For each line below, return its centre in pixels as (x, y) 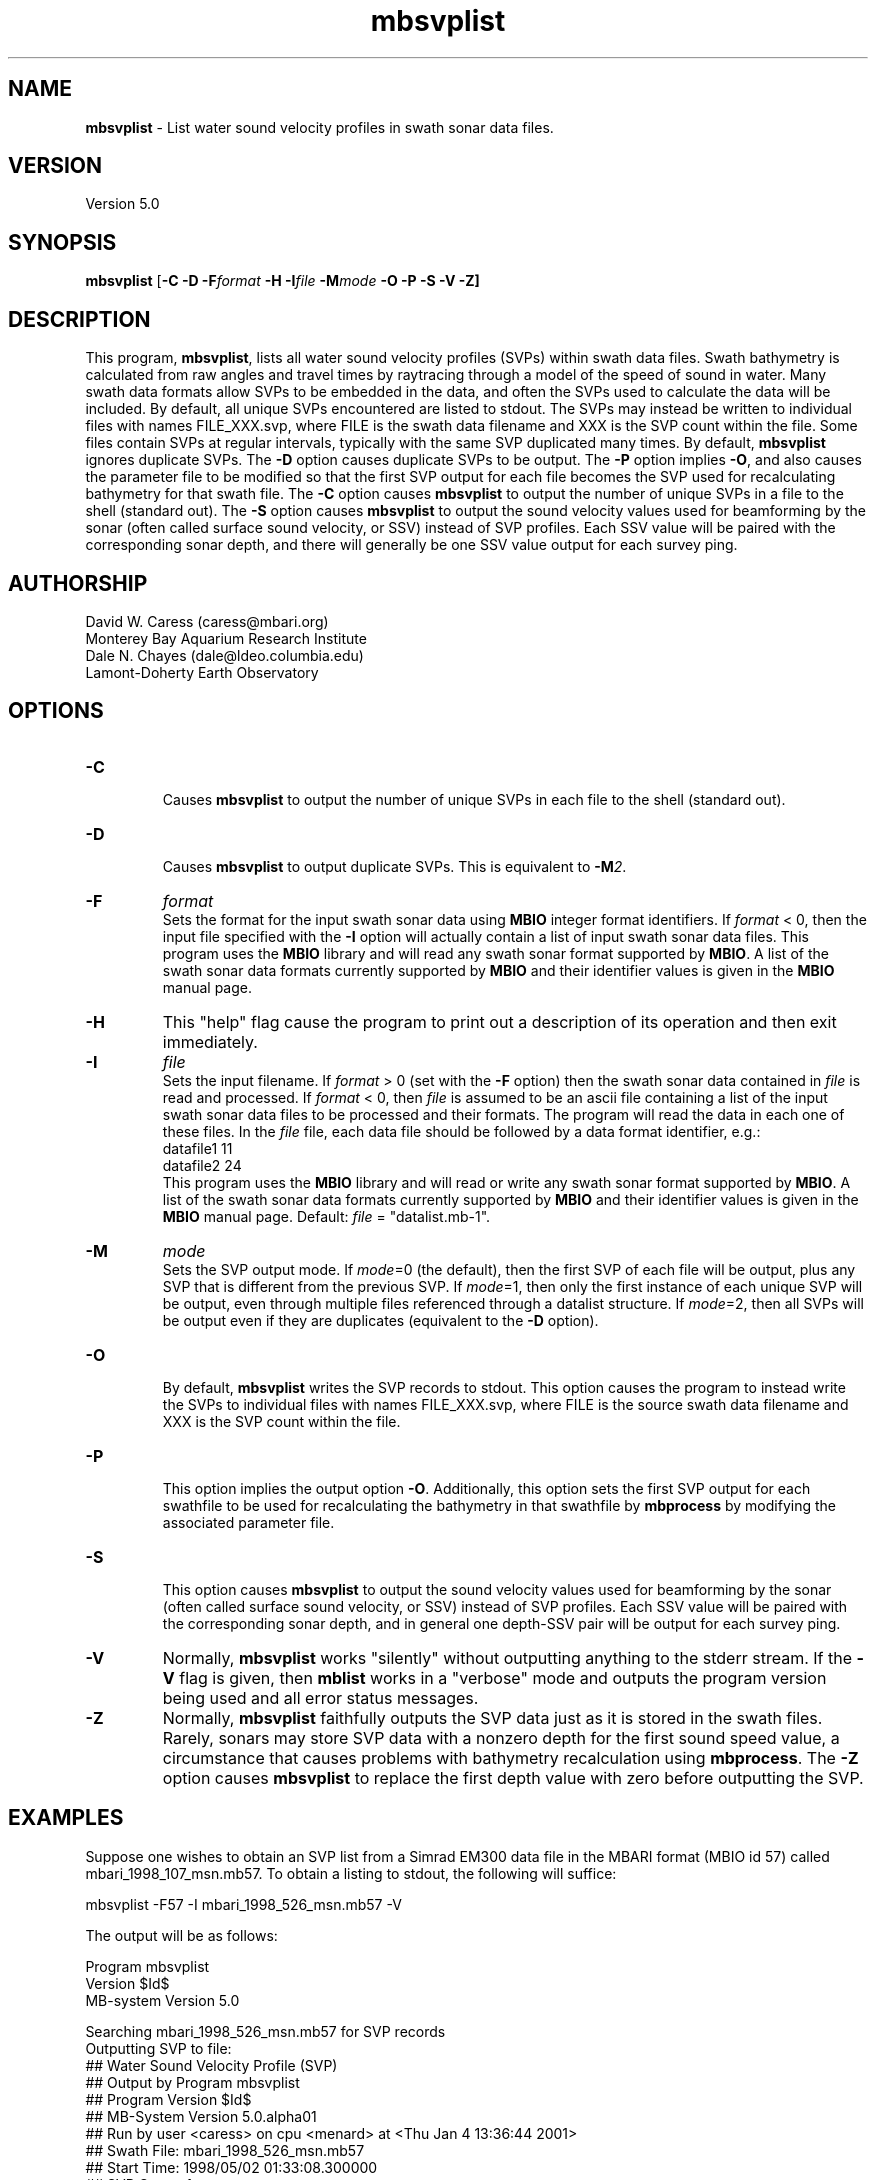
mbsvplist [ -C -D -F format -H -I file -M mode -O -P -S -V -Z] (282, 281)
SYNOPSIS (62, 242)
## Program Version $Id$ (168, 2099)
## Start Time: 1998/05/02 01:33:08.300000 (231, 2167)
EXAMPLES (66, 1818)
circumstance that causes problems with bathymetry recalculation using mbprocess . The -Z (510, 1757)
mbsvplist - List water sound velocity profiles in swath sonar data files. (319, 127)
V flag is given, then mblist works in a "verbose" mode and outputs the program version (494, 1677)
